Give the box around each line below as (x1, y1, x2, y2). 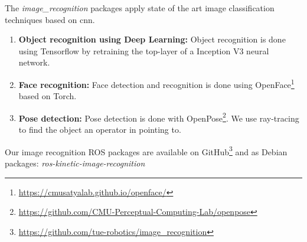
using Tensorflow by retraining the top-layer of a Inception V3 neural (18, 44, 269, 57)
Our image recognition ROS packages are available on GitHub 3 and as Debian (5, 143, 288, 158)
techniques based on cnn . (5, 13, 95, 25)
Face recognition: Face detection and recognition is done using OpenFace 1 (18, 76, 295, 90)
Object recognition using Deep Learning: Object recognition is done (18, 33, 286, 45)
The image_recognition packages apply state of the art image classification (5, 2, 275, 14)
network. (18, 56, 50, 68)
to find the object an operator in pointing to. (18, 123, 181, 136)
